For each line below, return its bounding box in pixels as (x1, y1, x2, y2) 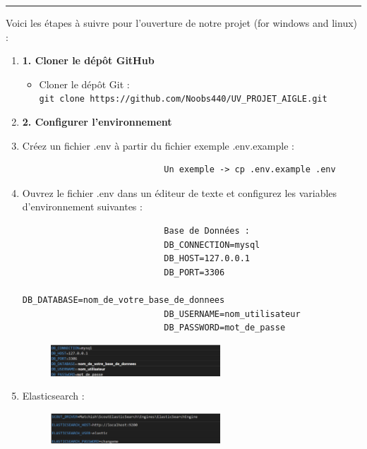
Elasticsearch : (22, 388, 85, 403)
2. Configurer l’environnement (22, 114, 172, 129)
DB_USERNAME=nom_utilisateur (164, 309, 301, 319)
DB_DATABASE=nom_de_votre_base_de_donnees (22, 294, 225, 305)
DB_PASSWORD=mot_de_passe (164, 323, 286, 333)
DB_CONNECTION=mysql (164, 239, 260, 250)
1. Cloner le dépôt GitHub (22, 53, 155, 68)
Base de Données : (164, 226, 250, 236)
